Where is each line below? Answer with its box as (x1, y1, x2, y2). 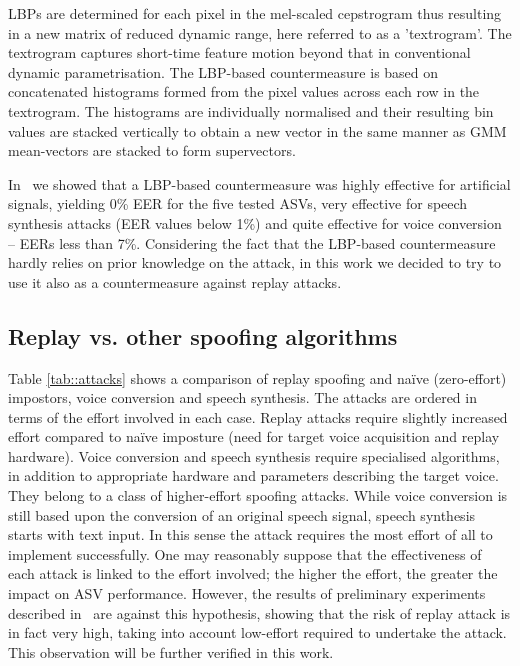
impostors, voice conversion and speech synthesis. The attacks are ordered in (8, 387, 477, 408)
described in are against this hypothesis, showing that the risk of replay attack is (8, 602, 511, 623)
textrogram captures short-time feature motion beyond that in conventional (8, 42, 471, 63)
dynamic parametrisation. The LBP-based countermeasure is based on (8, 61, 439, 82)
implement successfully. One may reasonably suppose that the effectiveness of (8, 543, 482, 564)
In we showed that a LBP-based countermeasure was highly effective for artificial (8, 173, 511, 194)
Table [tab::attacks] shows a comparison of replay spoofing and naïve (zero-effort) (8, 367, 507, 388)
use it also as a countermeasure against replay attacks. (8, 271, 342, 292)
